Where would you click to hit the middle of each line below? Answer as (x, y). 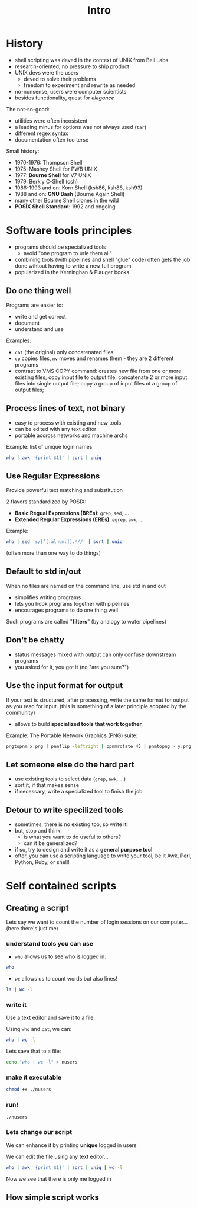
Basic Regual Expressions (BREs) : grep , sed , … (72, 513)
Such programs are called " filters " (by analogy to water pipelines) (86, 621)
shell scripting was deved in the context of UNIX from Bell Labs (91, 60)
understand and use (39, 329)
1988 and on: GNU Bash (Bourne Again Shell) (70, 194)
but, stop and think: (38, 830)
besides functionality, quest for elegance (64, 98)
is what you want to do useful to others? (72, 837)
